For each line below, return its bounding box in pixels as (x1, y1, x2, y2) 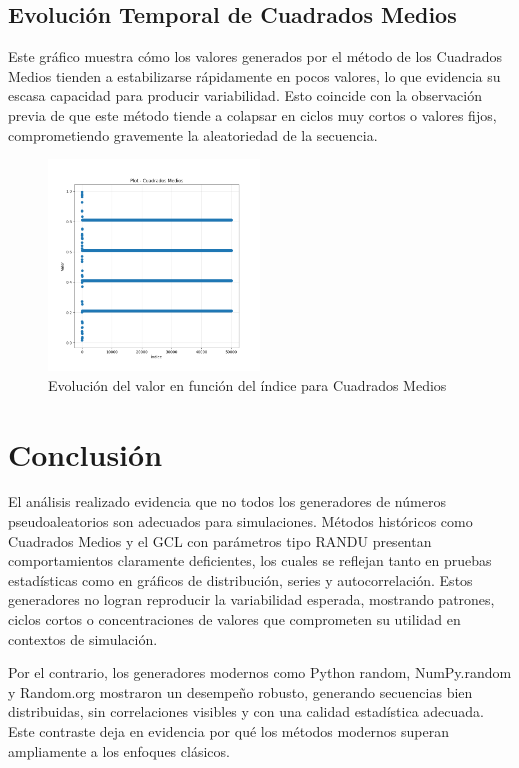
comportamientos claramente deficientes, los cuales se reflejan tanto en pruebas (8, 550, 492, 571)
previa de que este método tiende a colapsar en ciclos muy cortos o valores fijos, (8, 104, 497, 125)
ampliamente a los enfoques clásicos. (8, 740, 230, 761)
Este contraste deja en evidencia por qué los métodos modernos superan (8, 721, 450, 742)
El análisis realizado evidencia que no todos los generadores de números (8, 491, 446, 512)
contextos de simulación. (8, 628, 158, 649)
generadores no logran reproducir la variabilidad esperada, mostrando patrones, (8, 589, 495, 610)
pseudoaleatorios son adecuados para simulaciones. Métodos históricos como (8, 511, 473, 532)
